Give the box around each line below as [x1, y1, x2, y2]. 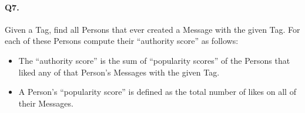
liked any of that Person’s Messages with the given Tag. [18, 66, 220, 78]
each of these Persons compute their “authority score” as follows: [5, 35, 239, 47]
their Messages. [18, 97, 73, 109]
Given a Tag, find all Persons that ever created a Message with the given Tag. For [5, 23, 300, 35]
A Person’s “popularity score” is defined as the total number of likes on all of [18, 85, 296, 98]
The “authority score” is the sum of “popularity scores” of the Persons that [18, 54, 290, 66]
